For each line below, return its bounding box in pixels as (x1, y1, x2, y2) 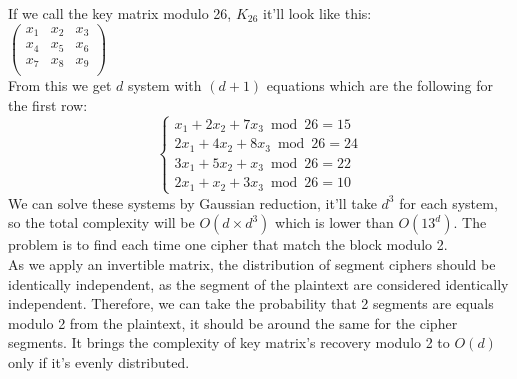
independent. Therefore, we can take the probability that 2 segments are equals (8, 293, 494, 314)
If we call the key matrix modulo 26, (8, 3, 232, 23)
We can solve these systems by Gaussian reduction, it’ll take (8, 192, 377, 213)
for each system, (399, 192, 498, 213)
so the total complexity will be (8, 212, 195, 233)
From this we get (8, 75, 112, 96)
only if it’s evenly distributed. (8, 351, 190, 372)
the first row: (8, 94, 88, 115)
